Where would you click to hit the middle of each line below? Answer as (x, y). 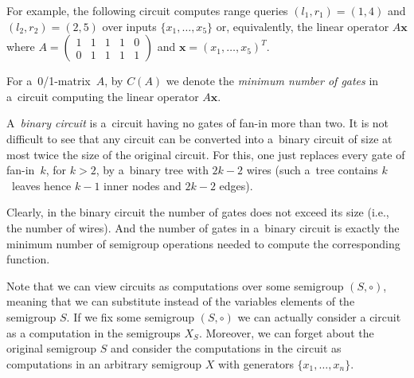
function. (28, 259)
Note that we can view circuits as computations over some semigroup (175, 285)
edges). (236, 185)
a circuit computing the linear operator (103, 96)
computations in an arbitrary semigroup (104, 363)
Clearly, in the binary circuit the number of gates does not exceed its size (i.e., (198, 212)
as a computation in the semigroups (94, 332)
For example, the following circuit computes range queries (147, 10)
